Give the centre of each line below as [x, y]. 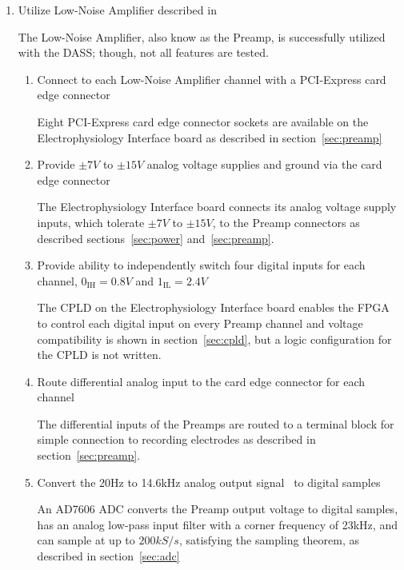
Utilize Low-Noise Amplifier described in [117, 10]
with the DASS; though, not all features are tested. [143, 52]
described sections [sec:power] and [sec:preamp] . [156, 238]
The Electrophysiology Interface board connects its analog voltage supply [217, 207]
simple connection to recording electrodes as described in [176, 439]
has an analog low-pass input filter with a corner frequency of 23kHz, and [217, 524]
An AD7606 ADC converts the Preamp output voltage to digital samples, [218, 509]
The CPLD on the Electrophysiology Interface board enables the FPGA [213, 307]
